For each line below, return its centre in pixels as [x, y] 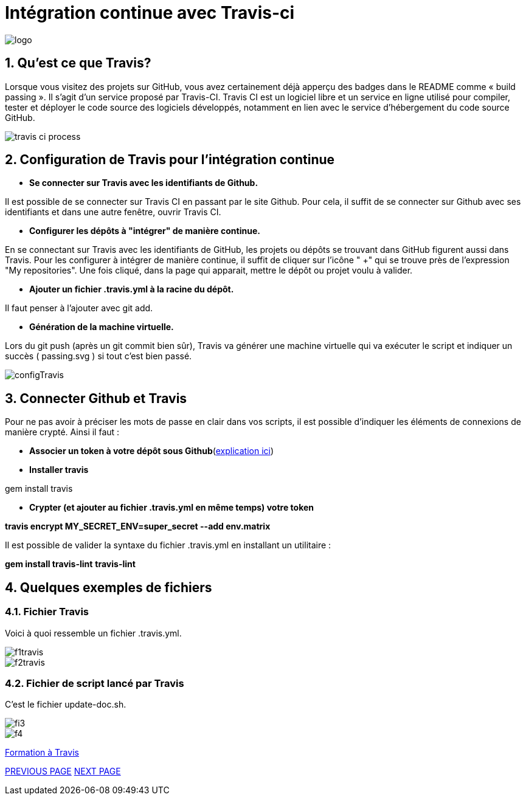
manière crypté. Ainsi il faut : [62, 432]
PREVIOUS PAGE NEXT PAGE [63, 771]
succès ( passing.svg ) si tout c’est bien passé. [99, 356]
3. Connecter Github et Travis [96, 398]
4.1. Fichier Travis [47, 612]
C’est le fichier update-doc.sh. [66, 705]
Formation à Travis [42, 753]
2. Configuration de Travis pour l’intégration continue [170, 160]
